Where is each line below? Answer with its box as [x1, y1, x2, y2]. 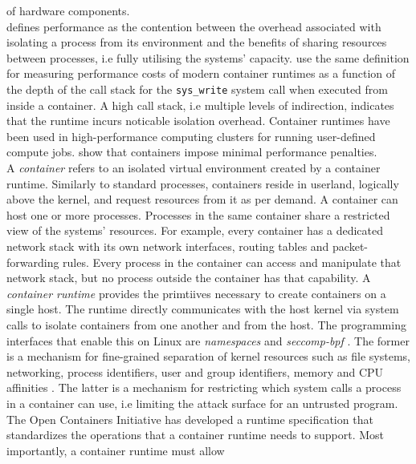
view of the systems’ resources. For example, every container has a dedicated [6, 222, 384, 239]
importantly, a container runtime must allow [6, 442, 225, 458]
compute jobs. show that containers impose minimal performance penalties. [6, 143, 377, 160]
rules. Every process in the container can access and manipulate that [63, 253, 402, 270]
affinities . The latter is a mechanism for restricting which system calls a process [6, 379, 402, 396]
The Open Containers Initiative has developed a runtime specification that [6, 410, 373, 427]
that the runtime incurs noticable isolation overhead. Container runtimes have [6, 112, 390, 129]
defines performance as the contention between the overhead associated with [6, 18, 381, 34]
